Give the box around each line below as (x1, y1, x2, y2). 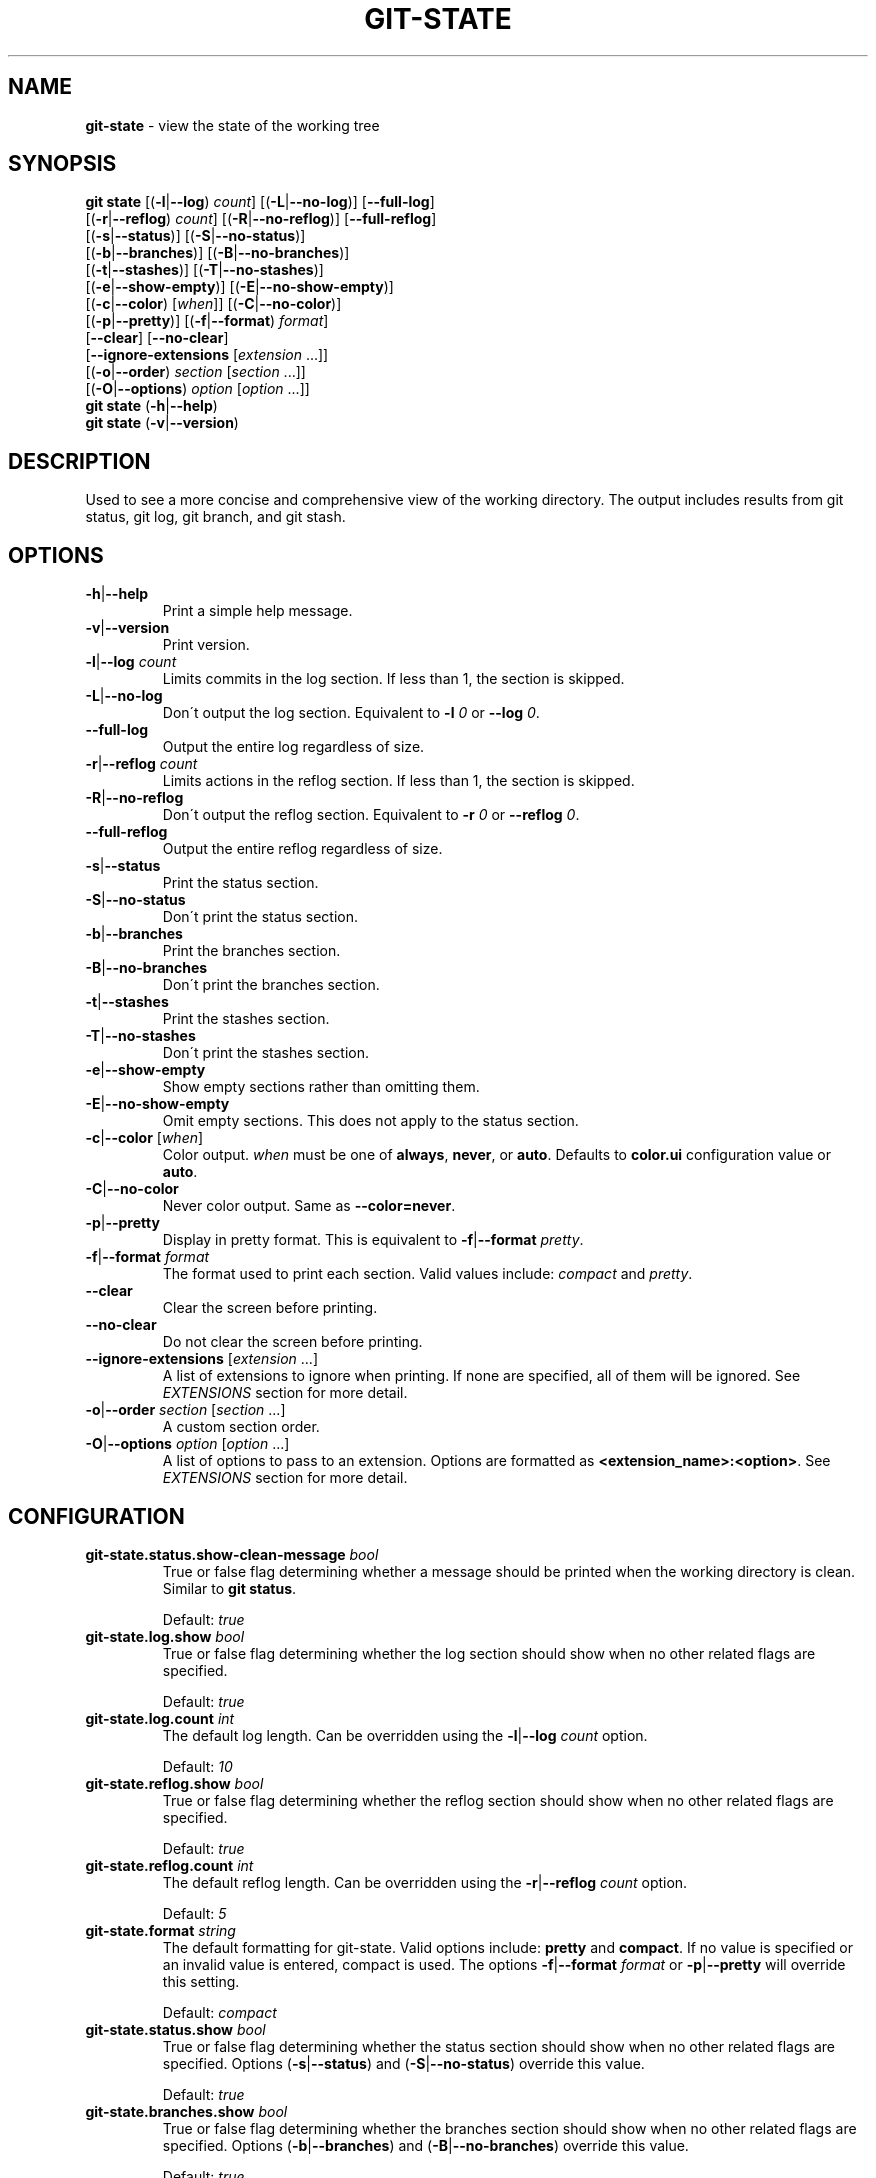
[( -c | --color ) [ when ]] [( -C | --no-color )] (85, 295, 342, 313)
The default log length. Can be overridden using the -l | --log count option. (162, 1726, 648, 1744)
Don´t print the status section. (162, 908, 359, 926)
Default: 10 (162, 1757, 233, 1775)
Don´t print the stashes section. (162, 1044, 369, 1062)
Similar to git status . (162, 1579, 297, 1597)
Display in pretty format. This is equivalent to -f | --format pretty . (162, 1231, 584, 1249)
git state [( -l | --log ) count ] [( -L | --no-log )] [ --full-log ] (85, 193, 435, 211)
